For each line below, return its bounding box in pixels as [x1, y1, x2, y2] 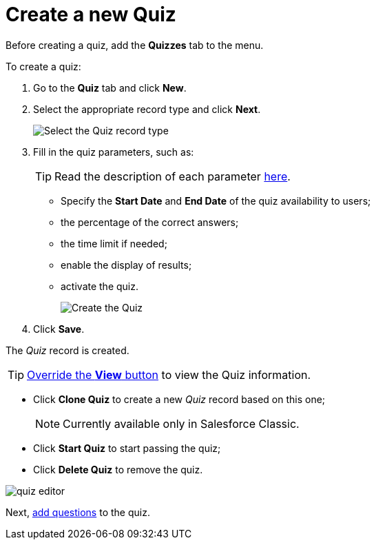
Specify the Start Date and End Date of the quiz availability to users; [61, 194, 371, 207]
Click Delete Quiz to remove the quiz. [33, 463, 203, 475]
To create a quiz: [6, 60, 81, 72]
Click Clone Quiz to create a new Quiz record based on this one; [33, 393, 326, 405]
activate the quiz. [61, 280, 138, 292]
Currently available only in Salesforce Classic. [63, 416, 300, 431]
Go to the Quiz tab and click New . [33, 81, 187, 94]
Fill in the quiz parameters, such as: [33, 145, 194, 158]
